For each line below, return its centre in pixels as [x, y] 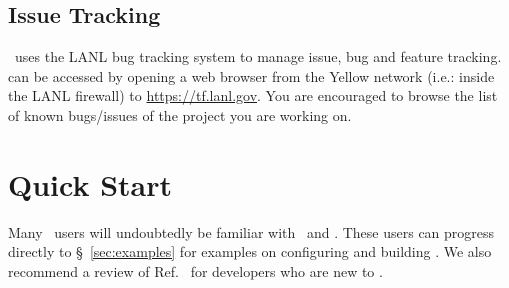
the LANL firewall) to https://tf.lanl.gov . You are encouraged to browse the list [253, 95]
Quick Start [90, 183]
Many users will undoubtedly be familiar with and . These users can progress [251, 231]
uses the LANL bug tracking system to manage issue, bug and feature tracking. [258, 56]
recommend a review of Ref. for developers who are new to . [195, 270]
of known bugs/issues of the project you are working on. [180, 114]
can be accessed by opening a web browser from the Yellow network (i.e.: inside [251, 75]
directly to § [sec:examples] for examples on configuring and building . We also [250, 251]
